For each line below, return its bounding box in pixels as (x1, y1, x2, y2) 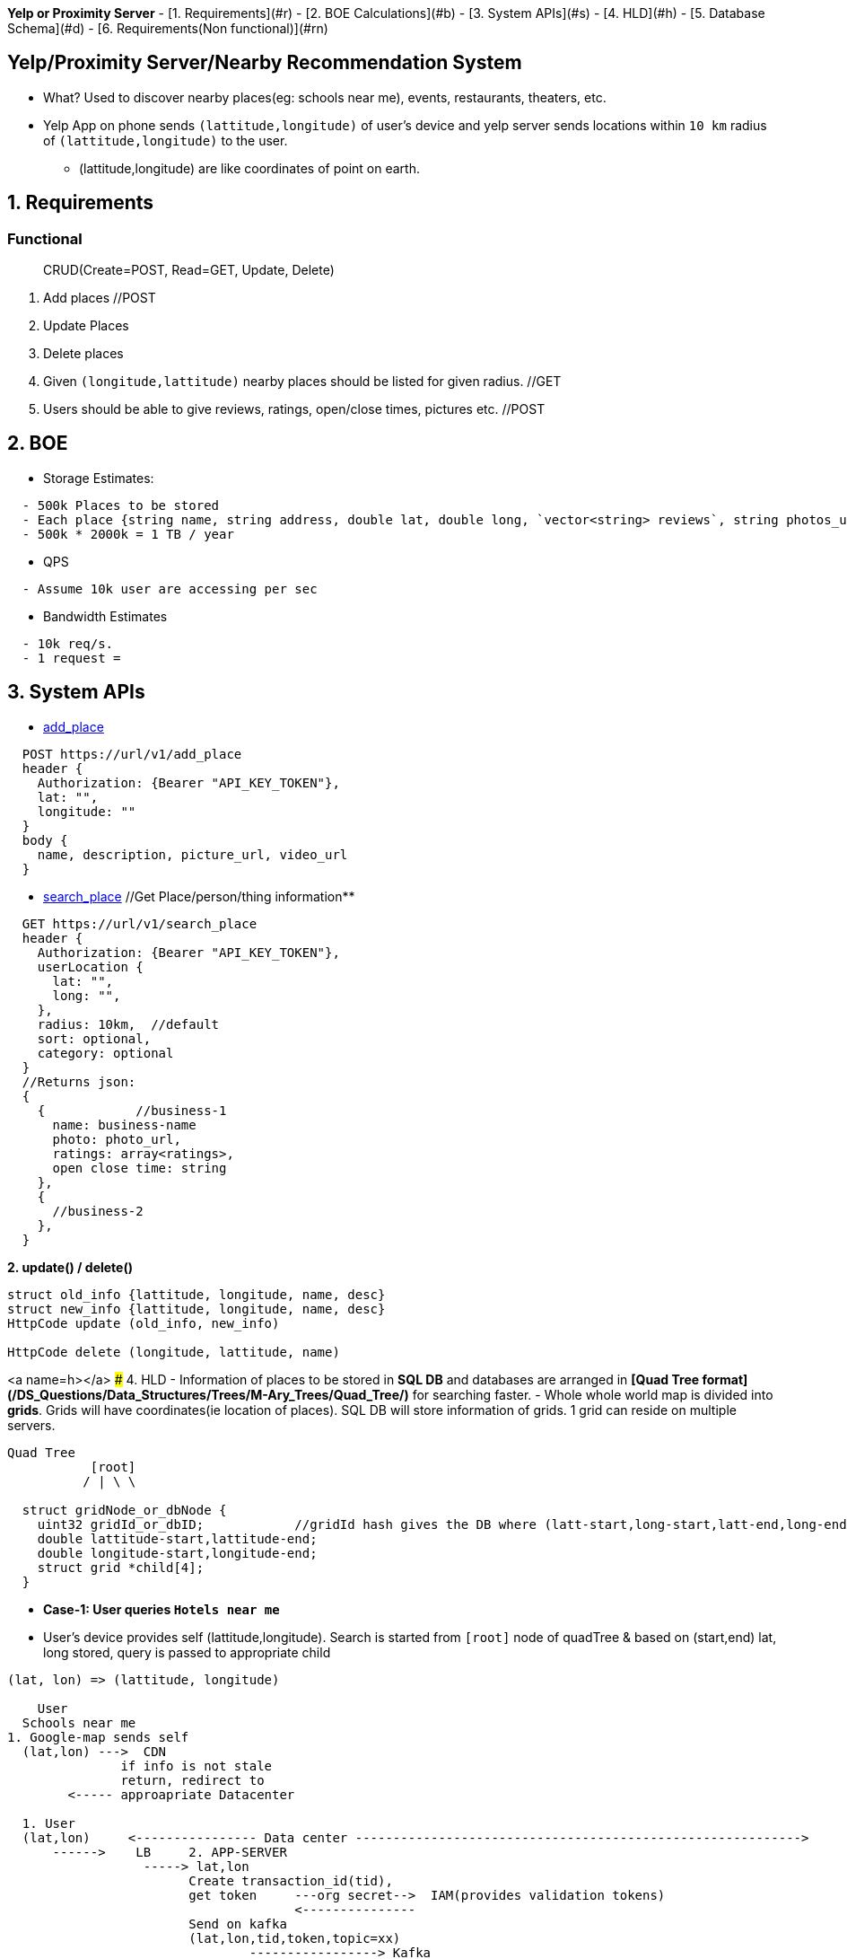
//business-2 (52, 1203, 144, 1218)
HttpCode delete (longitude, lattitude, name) (7, 1344, 340, 1359)
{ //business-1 (37, 1102, 227, 1118)
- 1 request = (22, 650, 121, 665)
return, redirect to (120, 1772, 265, 1788)
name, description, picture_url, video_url (37, 847, 348, 862)
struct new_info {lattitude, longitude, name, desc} (7, 1301, 386, 1316)
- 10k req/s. (22, 636, 114, 651)
